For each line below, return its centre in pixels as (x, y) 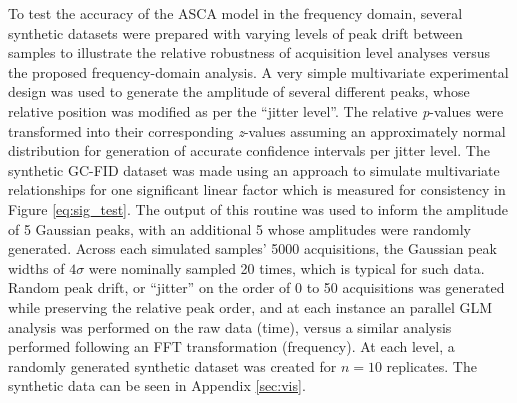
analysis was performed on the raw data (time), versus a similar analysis (230, 326)
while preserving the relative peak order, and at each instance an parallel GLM (250, 306)
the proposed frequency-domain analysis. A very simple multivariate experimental (258, 71)
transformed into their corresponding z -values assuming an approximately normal (257, 130)
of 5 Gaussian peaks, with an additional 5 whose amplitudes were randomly (239, 228)
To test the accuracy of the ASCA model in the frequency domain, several (235, 13)
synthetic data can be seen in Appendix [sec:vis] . (157, 385)
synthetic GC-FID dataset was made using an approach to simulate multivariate (254, 169)
